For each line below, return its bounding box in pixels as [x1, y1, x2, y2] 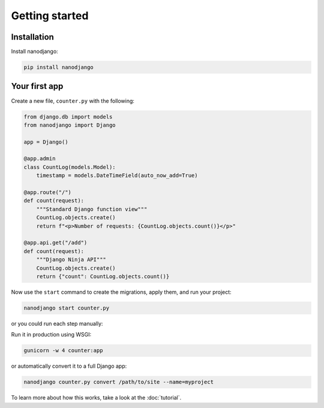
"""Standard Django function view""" [36, 206, 148, 213]
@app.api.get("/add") [23, 239, 88, 246]
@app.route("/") [23, 189, 72, 196]
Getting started [11, 9, 89, 22]
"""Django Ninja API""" [36, 256, 106, 263]
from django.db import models [23, 113, 113, 120]
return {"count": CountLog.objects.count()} [36, 273, 170, 279]
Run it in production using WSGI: [11, 331, 92, 338]
